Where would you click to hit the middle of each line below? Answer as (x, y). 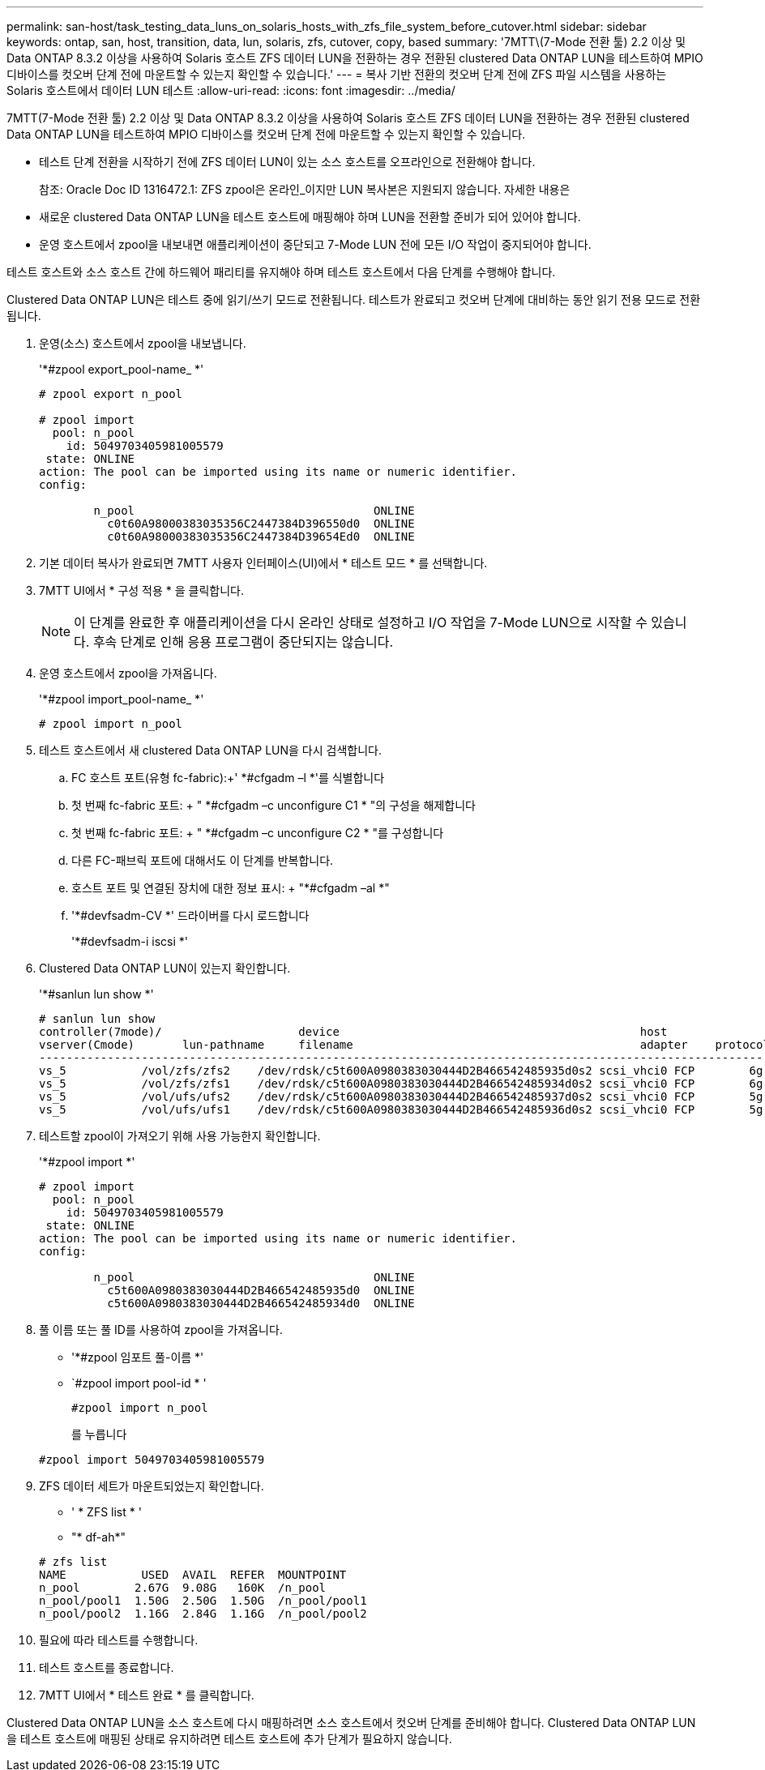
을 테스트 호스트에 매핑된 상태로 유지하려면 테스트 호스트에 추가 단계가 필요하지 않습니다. (229, 1739)
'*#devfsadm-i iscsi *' (130, 941)
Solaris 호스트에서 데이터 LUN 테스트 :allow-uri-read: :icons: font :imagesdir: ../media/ (231, 90)
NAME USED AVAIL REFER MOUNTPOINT (193, 1575)
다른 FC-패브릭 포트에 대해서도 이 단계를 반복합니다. (203, 860)
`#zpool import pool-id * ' (139, 1383)
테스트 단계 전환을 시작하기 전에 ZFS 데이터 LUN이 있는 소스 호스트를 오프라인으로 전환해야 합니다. (287, 162)
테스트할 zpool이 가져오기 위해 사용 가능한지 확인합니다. (180, 1136)
